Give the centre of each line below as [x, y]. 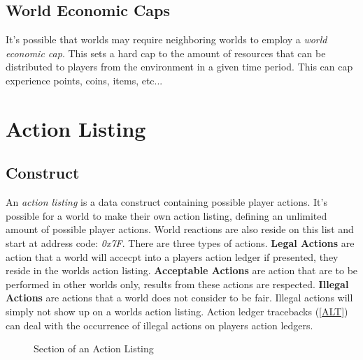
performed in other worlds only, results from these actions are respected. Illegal [177, 284]
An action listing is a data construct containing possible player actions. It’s [166, 202]
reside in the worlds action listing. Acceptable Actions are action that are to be [182, 270]
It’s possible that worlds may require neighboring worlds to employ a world [166, 39]
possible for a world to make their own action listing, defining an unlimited [166, 215]
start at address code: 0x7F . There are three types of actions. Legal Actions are [180, 242]
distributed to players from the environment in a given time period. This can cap [179, 67]
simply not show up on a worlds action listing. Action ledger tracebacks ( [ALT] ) [177, 311]
